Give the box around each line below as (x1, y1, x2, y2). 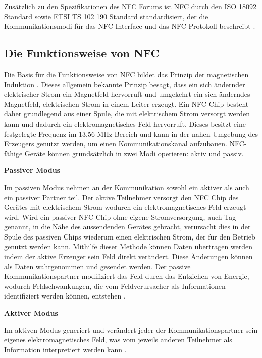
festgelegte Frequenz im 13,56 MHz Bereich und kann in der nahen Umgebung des (4, 128, 258, 139)
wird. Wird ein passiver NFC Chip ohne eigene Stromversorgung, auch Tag (4, 211, 236, 222)
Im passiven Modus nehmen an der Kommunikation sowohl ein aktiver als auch (4, 182, 249, 192)
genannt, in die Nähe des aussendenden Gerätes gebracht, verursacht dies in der (4, 221, 251, 232)
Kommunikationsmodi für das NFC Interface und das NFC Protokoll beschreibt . (4, 21, 255, 31)
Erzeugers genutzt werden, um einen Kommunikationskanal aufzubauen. (4, 138, 227, 149)
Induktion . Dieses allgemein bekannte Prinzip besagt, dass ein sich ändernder (4, 79, 245, 89)
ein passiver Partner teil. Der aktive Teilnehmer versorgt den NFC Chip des (4, 192, 239, 202)
